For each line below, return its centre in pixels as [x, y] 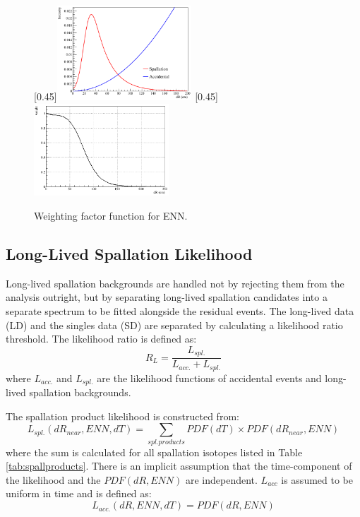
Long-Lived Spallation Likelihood [129, 254]
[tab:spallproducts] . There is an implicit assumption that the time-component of [179, 466]
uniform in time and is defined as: [79, 493]
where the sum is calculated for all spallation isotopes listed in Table [154, 452]
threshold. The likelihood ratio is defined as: [101, 339]
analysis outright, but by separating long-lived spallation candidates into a [167, 297]
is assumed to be [317, 479]
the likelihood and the [53, 479]
